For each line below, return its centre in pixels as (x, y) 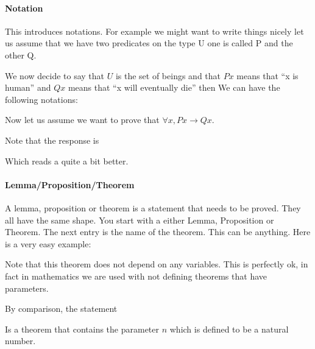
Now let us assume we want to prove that (82, 120)
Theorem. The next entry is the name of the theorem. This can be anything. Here (158, 232)
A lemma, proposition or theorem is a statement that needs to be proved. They (153, 207)
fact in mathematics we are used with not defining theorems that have (136, 276)
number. (20, 341)
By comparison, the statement (61, 308)
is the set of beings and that (168, 75)
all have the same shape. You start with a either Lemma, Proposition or (140, 220)
